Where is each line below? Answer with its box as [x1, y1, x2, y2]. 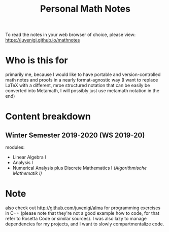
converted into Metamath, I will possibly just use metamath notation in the [5, 88, 160, 94]
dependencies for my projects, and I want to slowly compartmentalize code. [5, 221, 164, 227]
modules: [5, 144, 25, 150]
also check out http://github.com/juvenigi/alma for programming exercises [5, 205, 161, 211]
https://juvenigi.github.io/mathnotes [5, 37, 80, 43]
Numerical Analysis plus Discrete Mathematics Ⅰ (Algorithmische [12, 165, 147, 171]
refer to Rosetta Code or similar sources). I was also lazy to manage [5, 216, 147, 222]
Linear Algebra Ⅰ [12, 154, 46, 160]
